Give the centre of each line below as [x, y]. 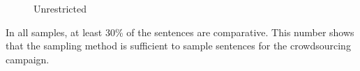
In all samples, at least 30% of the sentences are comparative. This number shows [180, 32]
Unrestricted [60, 8]
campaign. [28, 59]
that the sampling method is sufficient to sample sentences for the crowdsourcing [178, 46]
